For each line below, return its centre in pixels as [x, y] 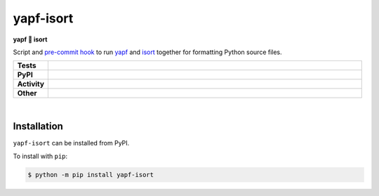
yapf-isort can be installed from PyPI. [71, 143]
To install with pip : [40, 156]
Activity [31, 84]
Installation [38, 126]
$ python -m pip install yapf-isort [91, 175]
